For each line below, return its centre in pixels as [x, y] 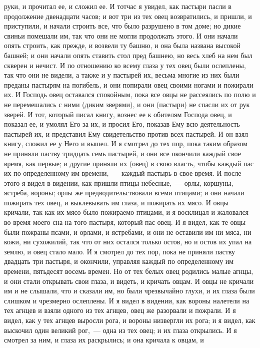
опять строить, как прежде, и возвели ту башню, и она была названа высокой [122, 45]
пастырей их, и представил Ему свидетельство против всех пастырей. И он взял [126, 133]
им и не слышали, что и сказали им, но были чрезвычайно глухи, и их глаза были [129, 291]
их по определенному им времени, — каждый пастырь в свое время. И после [123, 173]
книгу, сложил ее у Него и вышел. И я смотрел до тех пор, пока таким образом [126, 143]
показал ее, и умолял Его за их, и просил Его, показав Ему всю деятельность [122, 124]
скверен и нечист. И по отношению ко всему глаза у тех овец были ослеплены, [125, 65]
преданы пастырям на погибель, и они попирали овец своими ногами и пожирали [129, 84]
